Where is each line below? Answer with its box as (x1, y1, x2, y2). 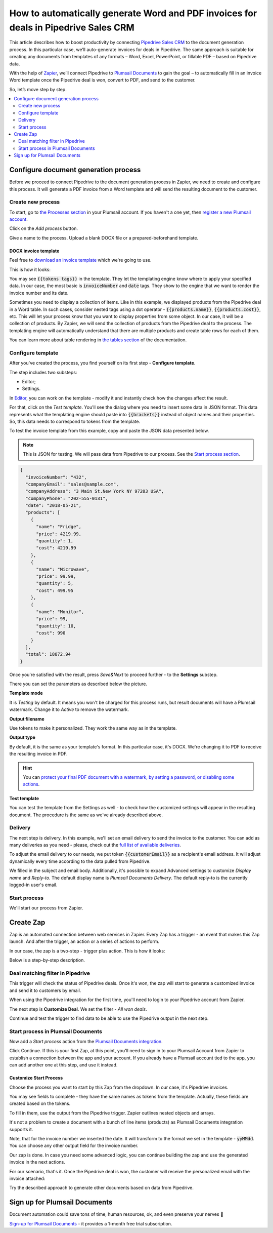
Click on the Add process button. (9, 225, 78, 231)
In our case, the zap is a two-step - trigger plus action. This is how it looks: (9, 947, 165, 954)
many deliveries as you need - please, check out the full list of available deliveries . (9, 842, 181, 848)
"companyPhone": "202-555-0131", (25, 495, 108, 501)
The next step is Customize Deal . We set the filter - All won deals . (9, 1006, 147, 1012)
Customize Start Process (9, 1075, 63, 1081)
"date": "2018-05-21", (25, 503, 82, 508)
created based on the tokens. (9, 1100, 71, 1106)
